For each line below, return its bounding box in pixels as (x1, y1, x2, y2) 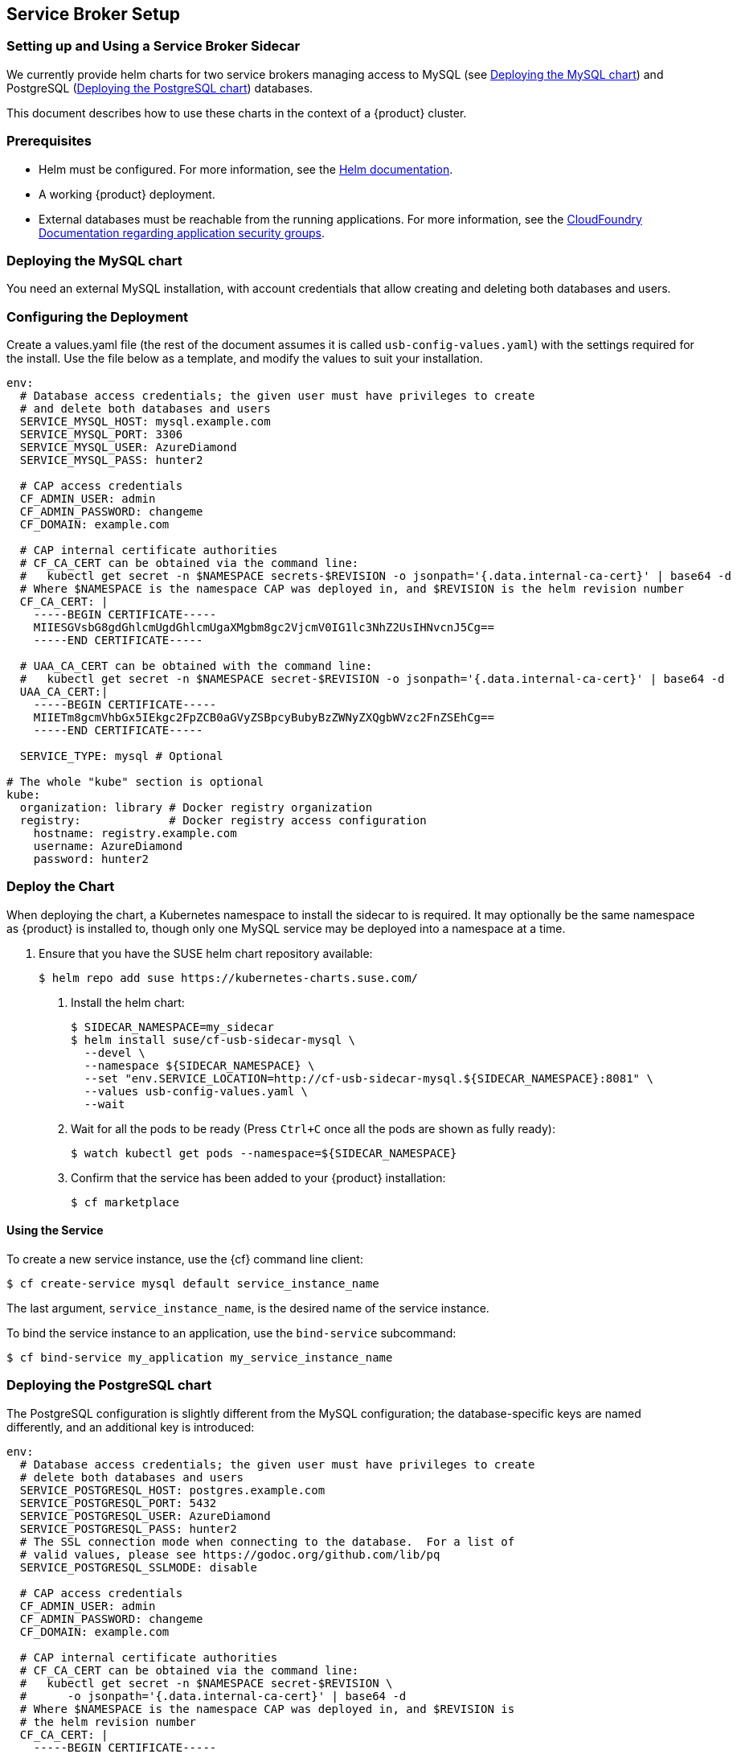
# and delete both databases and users (19, 402, 271, 416)
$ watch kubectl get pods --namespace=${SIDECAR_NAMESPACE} (71, 1146, 457, 1160)
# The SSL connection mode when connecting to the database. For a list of (19, 1534, 515, 1548)
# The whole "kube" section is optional (6, 775, 264, 789)
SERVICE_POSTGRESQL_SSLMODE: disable (19, 1560, 257, 1574)
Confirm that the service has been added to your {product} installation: (71, 1170, 446, 1185)
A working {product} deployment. (39, 187, 215, 201)
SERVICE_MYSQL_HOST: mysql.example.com (19, 415, 271, 429)
